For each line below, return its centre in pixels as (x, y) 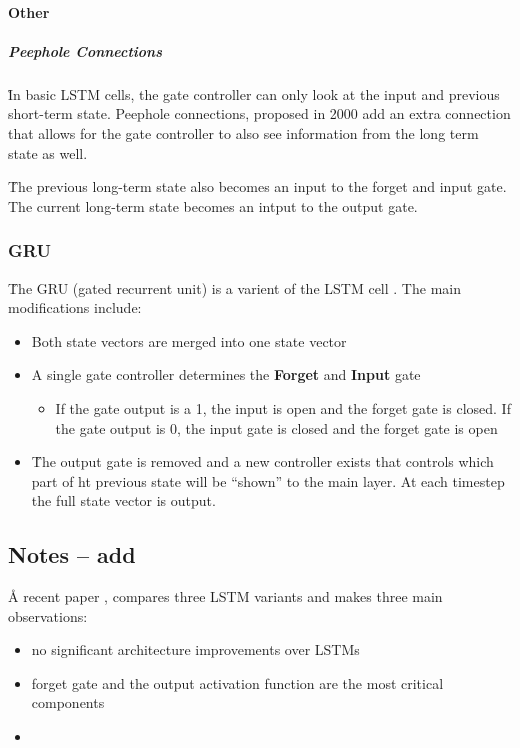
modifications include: (75, 307)
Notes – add (72, 554)
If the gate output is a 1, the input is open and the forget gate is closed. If (283, 407)
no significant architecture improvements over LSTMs (195, 649)
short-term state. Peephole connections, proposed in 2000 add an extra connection (259, 113)
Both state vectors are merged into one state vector (189, 340)
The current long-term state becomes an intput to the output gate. (213, 205)
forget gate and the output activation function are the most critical (237, 682)
